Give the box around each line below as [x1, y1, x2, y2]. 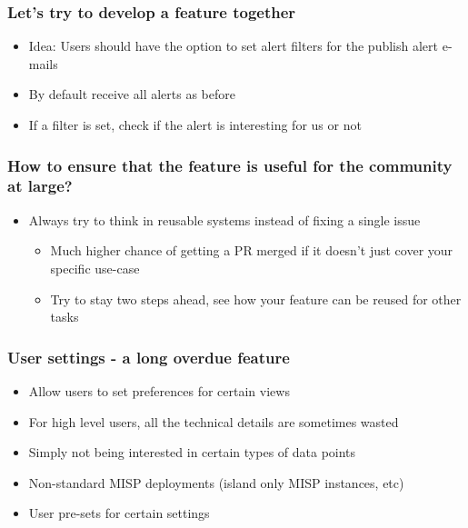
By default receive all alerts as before [28, 85, 235, 104]
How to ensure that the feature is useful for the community [7, 154, 453, 176]
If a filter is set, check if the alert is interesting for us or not [28, 115, 362, 134]
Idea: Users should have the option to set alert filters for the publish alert [28, 36, 439, 55]
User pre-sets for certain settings [28, 503, 210, 523]
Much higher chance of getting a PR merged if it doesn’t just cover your [50, 241, 453, 260]
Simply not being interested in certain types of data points [28, 443, 356, 462]
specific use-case [50, 258, 140, 277]
